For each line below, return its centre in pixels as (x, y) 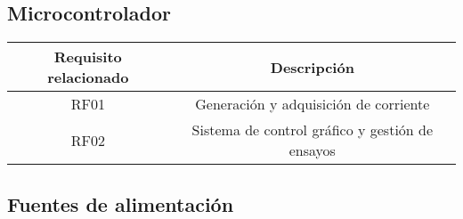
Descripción (312, 67)
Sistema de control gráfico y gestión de (313, 130)
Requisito (88, 57)
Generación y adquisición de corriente (313, 104)
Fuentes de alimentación (121, 203)
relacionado (88, 77)
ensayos (312, 150)
